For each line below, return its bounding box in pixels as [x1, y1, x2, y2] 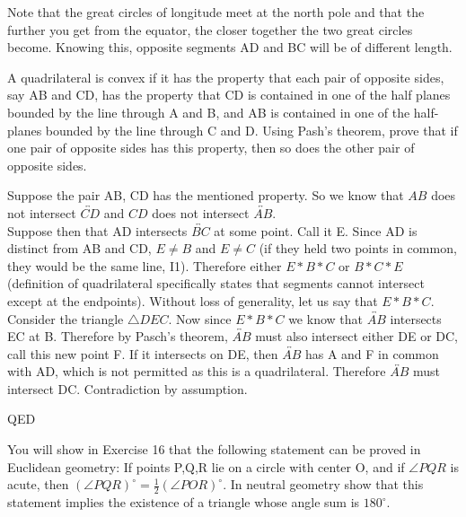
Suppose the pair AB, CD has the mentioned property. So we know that [7, 186, 404, 205]
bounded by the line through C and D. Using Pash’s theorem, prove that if [45, 120, 458, 139]
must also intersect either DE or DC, [255, 327, 458, 346]
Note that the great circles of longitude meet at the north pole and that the [7, 3, 425, 21]
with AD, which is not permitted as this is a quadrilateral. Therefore [7, 362, 386, 381]
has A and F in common [304, 344, 439, 363]
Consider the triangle [7, 309, 124, 328]
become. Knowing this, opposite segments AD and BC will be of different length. [7, 38, 453, 57]
